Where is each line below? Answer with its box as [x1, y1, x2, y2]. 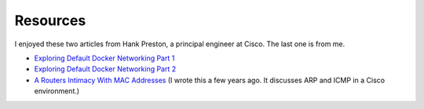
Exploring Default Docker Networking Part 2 [34, 64, 177, 74]
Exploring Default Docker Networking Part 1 [34, 53, 175, 63]
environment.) [34, 86, 80, 96]
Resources [14, 12, 86, 29]
